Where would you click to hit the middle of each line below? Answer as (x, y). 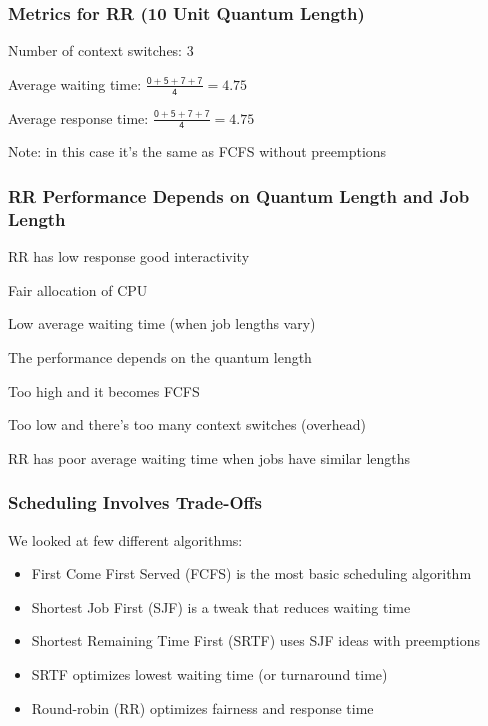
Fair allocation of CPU (78, 289)
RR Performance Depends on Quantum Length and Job (239, 195)
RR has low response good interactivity (129, 256)
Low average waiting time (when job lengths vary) (162, 323)
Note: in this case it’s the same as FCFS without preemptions (197, 151)
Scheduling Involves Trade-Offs (135, 502)
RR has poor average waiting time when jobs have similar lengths (209, 457)
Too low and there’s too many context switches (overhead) (187, 424)
